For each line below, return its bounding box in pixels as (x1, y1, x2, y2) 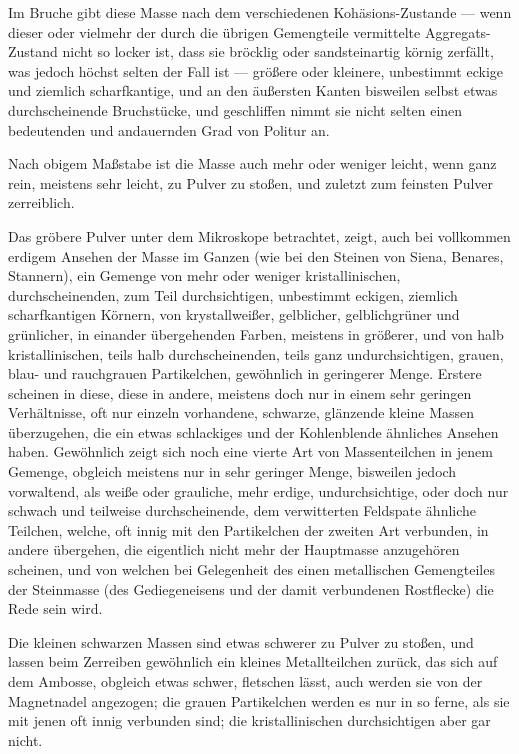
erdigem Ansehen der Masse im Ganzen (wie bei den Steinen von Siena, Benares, (8, 245, 504, 266)
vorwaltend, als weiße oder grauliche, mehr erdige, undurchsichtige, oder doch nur (8, 480, 509, 501)
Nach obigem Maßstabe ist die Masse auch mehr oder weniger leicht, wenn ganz (8, 153, 497, 174)
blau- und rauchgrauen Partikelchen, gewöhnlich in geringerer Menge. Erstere (8, 363, 482, 384)
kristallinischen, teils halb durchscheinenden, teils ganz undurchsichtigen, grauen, (8, 343, 504, 364)
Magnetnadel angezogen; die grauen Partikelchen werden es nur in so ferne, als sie (8, 690, 510, 711)
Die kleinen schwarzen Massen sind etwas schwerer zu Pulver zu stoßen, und (8, 631, 474, 652)
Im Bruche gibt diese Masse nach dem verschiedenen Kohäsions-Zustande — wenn (8, 2, 512, 22)
